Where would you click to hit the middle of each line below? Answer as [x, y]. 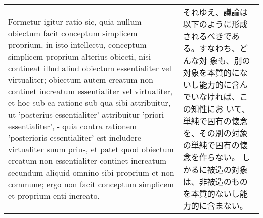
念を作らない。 [211, 157]
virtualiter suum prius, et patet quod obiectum [91, 149]
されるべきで [207, 36]
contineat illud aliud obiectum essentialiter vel [90, 68]
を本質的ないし [211, 194]
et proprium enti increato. [54, 196]
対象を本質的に [211, 72]
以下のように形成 [215, 24]
